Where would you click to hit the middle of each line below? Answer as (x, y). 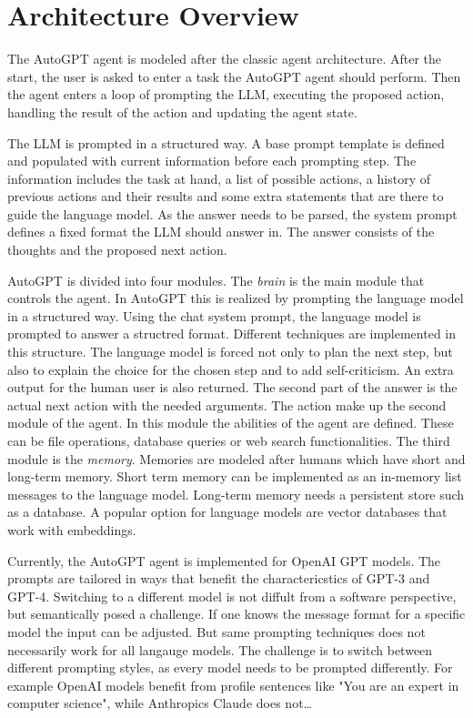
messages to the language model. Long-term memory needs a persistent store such (236, 494)
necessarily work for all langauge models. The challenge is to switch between (220, 649)
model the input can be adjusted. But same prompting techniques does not (216, 631)
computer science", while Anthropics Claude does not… (160, 703)
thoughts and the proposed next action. (117, 250)
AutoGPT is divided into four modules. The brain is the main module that (216, 280)
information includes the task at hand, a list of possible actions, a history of (219, 178)
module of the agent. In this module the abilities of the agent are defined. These (231, 423)
